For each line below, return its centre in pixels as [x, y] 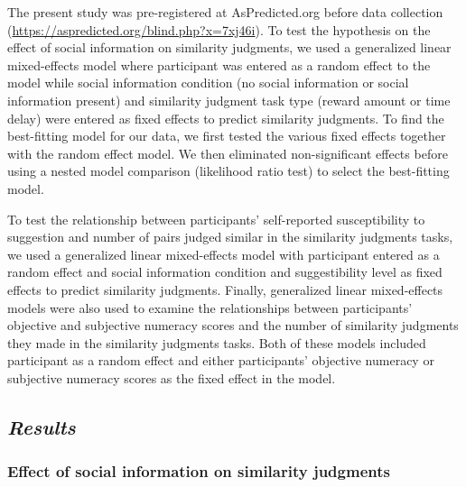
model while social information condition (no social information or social [208, 83]
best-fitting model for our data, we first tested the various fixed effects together [227, 136]
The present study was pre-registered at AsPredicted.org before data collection [225, 12]
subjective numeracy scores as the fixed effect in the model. [172, 377]
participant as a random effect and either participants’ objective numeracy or [221, 360]
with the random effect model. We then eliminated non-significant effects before [228, 153]
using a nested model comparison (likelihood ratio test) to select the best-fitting [228, 171]
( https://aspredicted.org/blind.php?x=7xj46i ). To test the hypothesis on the [219, 29]
